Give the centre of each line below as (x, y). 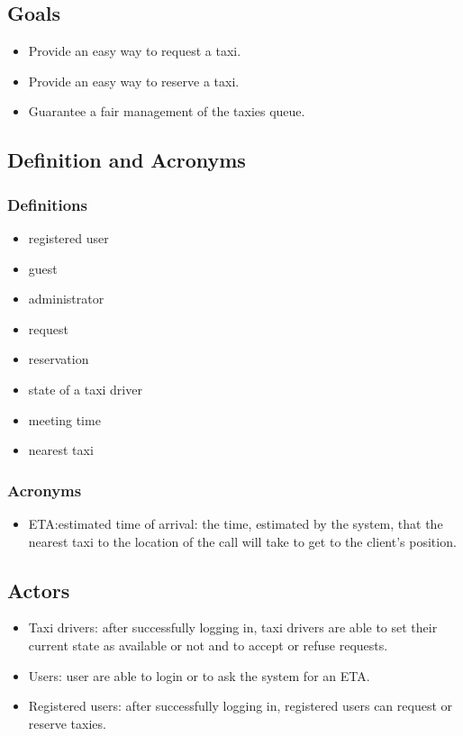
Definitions (47, 204)
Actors (39, 590)
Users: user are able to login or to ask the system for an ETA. (199, 675)
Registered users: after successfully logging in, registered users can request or (241, 706)
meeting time (64, 419)
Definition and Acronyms (127, 160)
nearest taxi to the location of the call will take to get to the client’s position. (242, 541)
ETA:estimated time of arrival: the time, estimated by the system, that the (236, 523)
